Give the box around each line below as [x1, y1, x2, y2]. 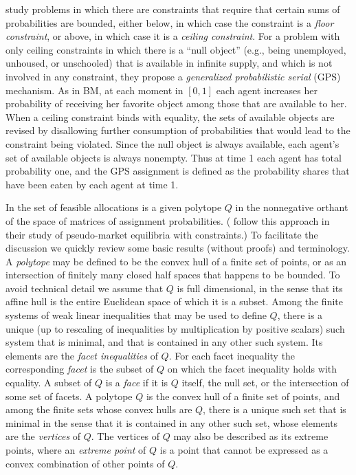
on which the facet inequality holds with [167, 362, 337, 376]
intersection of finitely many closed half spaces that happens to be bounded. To [5, 267, 340, 282]
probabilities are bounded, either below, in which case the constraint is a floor [5, 15, 334, 30]
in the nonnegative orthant [235, 200, 348, 214]
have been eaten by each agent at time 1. [5, 177, 179, 191]
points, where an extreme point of [5, 443, 146, 456]
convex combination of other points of [5, 456, 165, 470]
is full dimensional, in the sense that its [177, 280, 343, 295]
